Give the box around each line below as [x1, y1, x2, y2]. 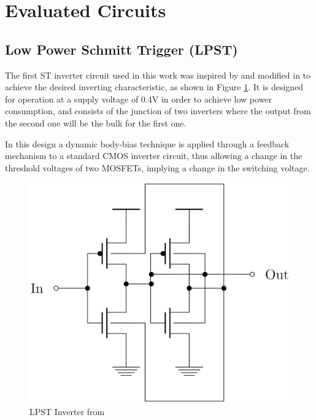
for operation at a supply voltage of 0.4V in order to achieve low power [5, 92, 272, 105]
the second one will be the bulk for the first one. [5, 116, 187, 129]
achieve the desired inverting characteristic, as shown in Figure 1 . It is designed [5, 80, 304, 93]
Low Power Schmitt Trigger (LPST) [5, 39, 238, 58]
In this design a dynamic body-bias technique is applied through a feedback [5, 137, 290, 150]
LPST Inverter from [29, 405, 105, 418]
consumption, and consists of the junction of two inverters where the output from [5, 104, 311, 117]
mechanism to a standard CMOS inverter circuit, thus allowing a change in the [5, 149, 303, 162]
